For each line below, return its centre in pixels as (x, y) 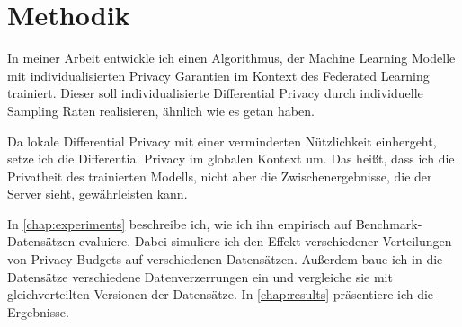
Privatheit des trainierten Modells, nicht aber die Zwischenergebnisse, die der (220, 176)
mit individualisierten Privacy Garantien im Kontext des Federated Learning (218, 75)
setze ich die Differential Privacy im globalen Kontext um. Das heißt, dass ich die (231, 159)
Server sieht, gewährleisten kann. (98, 194)
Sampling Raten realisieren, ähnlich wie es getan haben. (161, 110)
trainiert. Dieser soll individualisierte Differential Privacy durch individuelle (215, 93)
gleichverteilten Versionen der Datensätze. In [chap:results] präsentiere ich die (221, 294)
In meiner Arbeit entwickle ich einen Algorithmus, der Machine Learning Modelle (231, 58)
